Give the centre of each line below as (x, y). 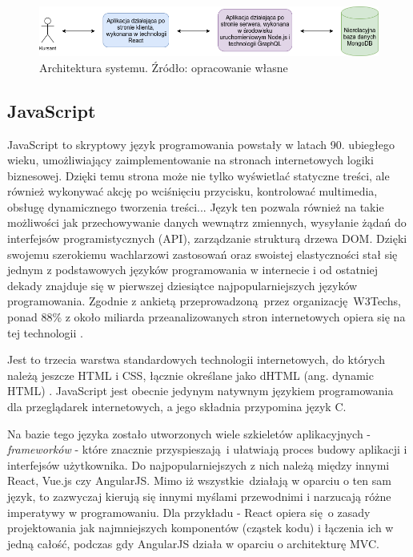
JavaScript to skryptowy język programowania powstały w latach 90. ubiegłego (201, 144)
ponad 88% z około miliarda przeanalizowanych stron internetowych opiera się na (206, 317)
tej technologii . (45, 332)
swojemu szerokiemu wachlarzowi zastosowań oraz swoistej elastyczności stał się (202, 254)
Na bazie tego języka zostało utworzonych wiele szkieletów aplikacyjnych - (189, 433)
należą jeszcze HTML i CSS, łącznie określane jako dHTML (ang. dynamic (190, 375)
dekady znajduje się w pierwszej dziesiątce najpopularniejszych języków (182, 285)
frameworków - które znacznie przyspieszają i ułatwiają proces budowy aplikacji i (207, 449)
